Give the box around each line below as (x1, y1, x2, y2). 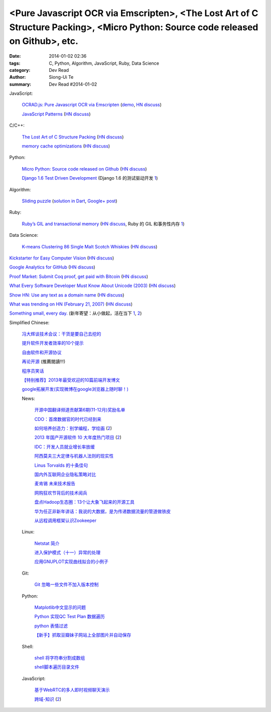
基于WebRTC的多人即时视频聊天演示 (34, 687, 110, 693)
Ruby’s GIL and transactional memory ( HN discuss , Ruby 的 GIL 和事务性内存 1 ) (22, 221, 185, 227)
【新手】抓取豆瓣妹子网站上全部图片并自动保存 (34, 632, 131, 638)
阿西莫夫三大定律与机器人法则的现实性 (34, 453, 114, 459)
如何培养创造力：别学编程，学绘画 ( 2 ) (34, 425, 112, 431)
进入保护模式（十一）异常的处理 (34, 549, 100, 555)
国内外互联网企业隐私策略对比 (34, 471, 96, 477)
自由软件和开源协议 (22, 349, 62, 355)
